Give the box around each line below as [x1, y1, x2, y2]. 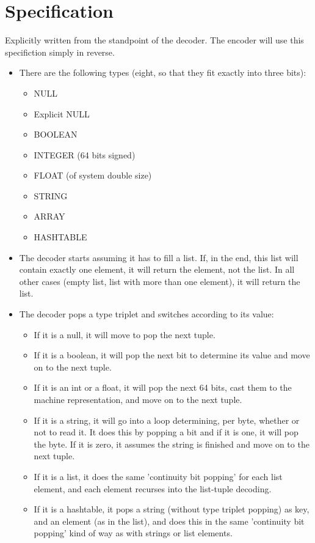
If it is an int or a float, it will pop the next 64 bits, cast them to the [34, 381, 292, 394]
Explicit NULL [34, 107, 90, 120]
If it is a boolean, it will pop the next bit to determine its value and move [34, 349, 310, 361]
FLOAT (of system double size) [34, 169, 152, 182]
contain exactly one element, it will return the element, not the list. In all [19, 263, 295, 276]
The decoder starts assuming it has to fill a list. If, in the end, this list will [19, 251, 299, 264]
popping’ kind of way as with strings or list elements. [34, 526, 233, 539]
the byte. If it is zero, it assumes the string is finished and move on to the [34, 437, 310, 450]
